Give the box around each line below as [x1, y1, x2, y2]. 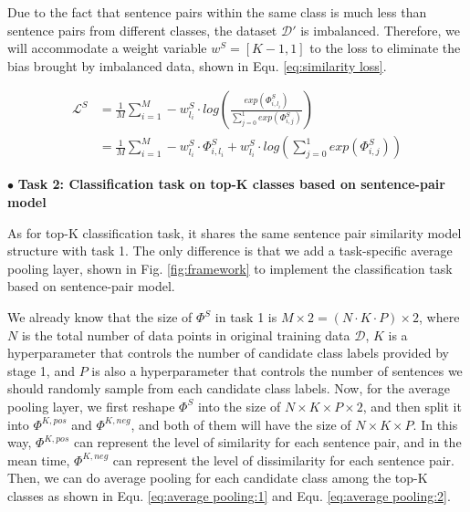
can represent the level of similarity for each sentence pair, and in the [73, 433, 462, 452]
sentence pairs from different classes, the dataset [7, 20, 277, 39]
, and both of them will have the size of [131, 414, 351, 434]
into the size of [197, 396, 281, 415]
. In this [413, 414, 458, 434]
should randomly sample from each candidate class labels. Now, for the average [7, 379, 451, 398]
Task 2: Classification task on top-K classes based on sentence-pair [17, 174, 445, 193]
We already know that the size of [7, 308, 193, 326]
